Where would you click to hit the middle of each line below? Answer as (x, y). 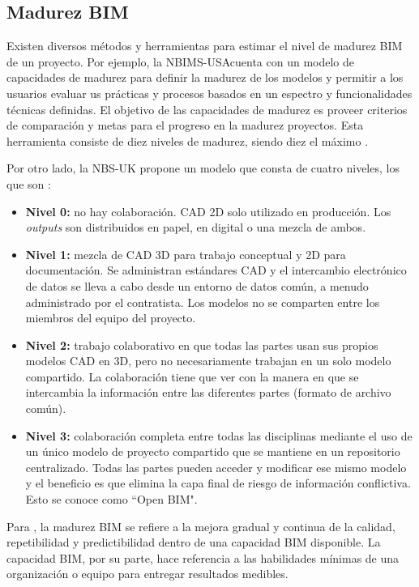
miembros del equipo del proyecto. (111, 318)
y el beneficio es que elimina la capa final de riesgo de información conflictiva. (218, 483)
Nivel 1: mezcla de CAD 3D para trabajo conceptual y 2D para (186, 254)
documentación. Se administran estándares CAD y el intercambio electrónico (216, 270)
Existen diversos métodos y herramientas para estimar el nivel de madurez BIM (205, 46)
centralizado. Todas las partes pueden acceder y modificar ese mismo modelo (216, 467)
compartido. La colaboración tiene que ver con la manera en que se (192, 376)
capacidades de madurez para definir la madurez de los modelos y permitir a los (205, 77)
